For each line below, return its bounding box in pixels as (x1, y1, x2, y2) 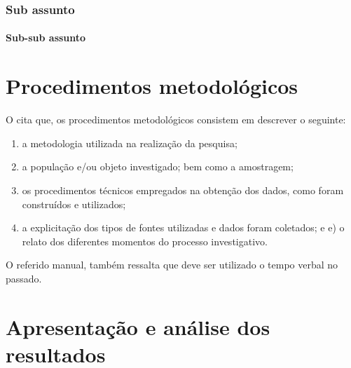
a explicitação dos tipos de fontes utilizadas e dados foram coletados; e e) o (22, 220, 345, 235)
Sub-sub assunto (6, 30, 86, 45)
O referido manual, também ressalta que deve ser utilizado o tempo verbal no (6, 257, 338, 272)
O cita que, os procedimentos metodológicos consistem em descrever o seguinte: (6, 112, 346, 127)
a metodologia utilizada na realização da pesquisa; (22, 135, 238, 150)
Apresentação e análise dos (6, 312, 270, 341)
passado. (6, 271, 42, 285)
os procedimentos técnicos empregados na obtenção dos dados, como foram (22, 182, 344, 197)
